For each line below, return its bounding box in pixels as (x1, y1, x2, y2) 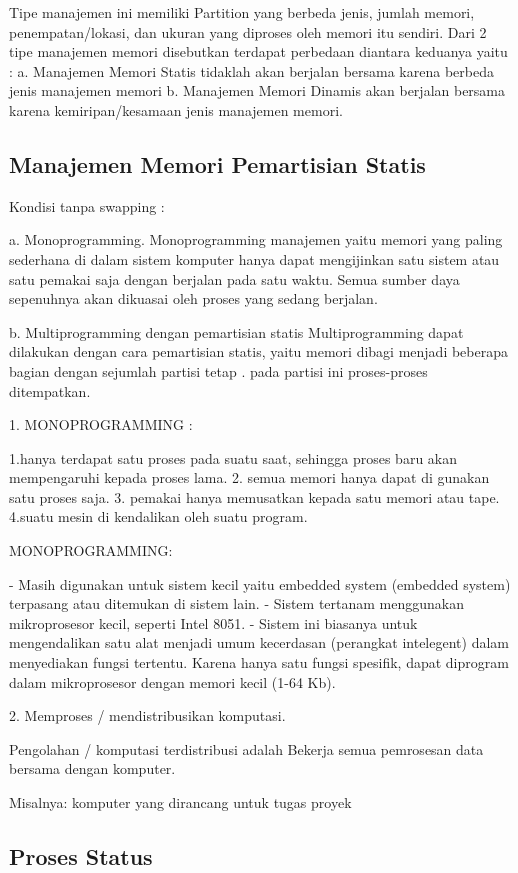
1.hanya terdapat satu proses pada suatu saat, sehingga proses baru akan (9, 447, 458, 468)
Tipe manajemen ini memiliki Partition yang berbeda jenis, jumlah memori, (9, 2, 475, 22)
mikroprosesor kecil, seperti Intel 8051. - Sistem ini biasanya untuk (9, 612, 418, 633)
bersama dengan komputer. (9, 758, 176, 779)
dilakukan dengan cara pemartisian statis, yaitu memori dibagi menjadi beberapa (9, 341, 508, 362)
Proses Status (9, 841, 153, 871)
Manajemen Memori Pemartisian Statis (9, 148, 426, 179)
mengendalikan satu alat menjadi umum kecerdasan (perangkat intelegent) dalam (9, 632, 509, 653)
